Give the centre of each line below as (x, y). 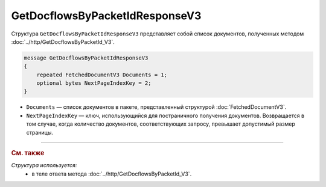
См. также (28, 153)
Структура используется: (44, 165)
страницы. (40, 132)
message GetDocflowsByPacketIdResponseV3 (86, 58)
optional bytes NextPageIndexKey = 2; (94, 83)
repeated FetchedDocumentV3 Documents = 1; (102, 75)
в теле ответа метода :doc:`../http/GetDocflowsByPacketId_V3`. (112, 174)
